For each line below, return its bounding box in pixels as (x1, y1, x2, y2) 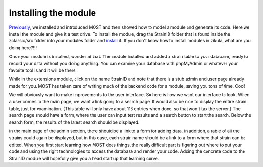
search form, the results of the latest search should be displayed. (9, 119, 140, 125)
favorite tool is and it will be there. (9, 67, 77, 73)
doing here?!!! (9, 44, 37, 51)
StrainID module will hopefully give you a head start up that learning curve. (9, 155, 159, 161)
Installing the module (9, 7, 96, 18)
